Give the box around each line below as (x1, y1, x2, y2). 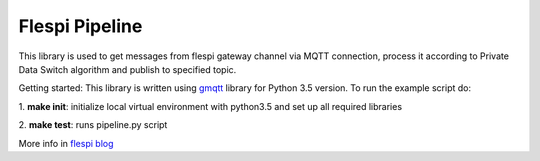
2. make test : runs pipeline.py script (18, 119, 168, 131)
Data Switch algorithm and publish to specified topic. (18, 63, 237, 75)
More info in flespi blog (18, 137, 114, 149)
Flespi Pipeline (18, 15, 143, 37)
